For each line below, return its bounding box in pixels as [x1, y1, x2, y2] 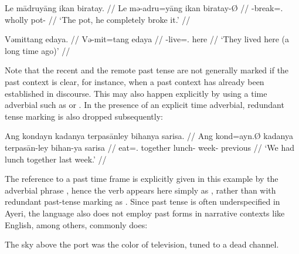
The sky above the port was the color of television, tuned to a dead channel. [5, 238, 279, 250]
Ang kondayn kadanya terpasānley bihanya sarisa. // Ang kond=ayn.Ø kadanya [5, 130, 293, 142]
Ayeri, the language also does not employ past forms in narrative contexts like [5, 206, 285, 219]
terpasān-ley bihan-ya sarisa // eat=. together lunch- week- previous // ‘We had [5, 141, 294, 153]
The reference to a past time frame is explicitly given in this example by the [5, 172, 278, 185]
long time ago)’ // [5, 44, 70, 56]
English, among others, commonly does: [5, 218, 148, 231]
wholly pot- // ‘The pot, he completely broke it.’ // [5, 13, 191, 25]
